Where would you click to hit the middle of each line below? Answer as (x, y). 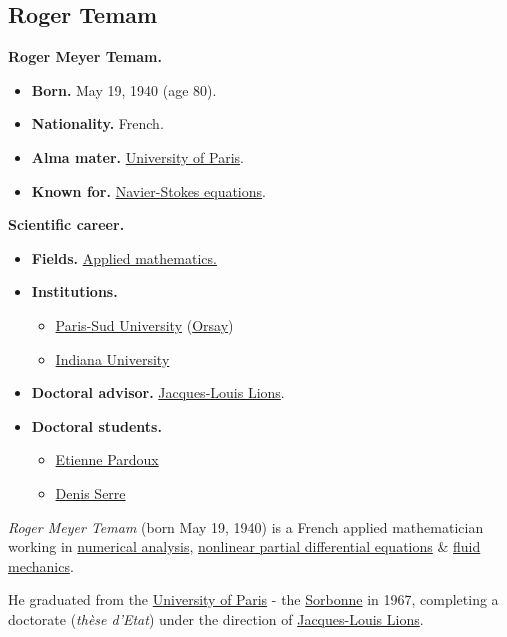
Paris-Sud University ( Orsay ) (144, 324)
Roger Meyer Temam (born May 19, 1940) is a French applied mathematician (246, 526)
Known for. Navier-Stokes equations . (148, 190)
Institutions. (74, 291)
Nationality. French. (97, 123)
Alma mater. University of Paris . (137, 156)
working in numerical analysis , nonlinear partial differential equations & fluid (244, 546)
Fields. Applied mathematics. (124, 257)
